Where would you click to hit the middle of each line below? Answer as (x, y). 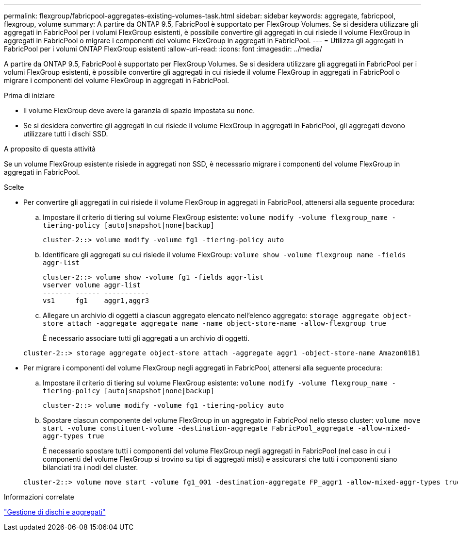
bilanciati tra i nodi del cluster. (90, 467)
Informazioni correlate (39, 497)
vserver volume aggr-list (92, 285)
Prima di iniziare (29, 95)
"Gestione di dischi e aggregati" (55, 512)
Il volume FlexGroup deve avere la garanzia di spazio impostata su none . (139, 110)
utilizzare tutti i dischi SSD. (66, 134)
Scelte (14, 187)
